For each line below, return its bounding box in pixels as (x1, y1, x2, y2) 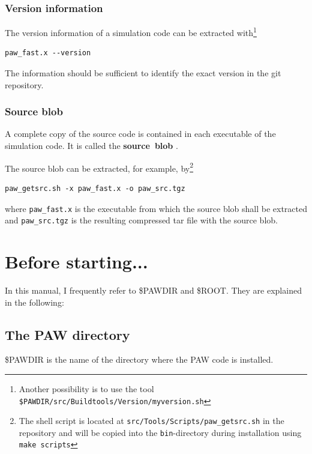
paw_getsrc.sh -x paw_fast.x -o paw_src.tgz (5, 184, 185, 193)
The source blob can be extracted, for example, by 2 (5, 160, 194, 174)
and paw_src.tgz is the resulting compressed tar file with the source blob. (5, 214, 278, 226)
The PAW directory (5, 325, 130, 344)
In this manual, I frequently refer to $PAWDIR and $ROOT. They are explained (5, 283, 302, 296)
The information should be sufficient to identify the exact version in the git (5, 67, 281, 79)
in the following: (5, 295, 64, 308)
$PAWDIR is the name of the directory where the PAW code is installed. (5, 353, 274, 366)
